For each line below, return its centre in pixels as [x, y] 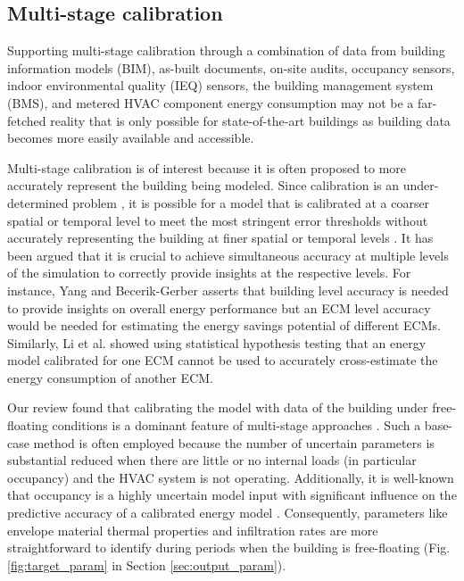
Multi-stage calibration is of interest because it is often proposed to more [207, 167]
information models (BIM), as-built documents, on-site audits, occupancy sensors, [231, 67]
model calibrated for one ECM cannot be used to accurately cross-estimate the [223, 360]
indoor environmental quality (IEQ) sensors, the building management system [220, 85]
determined [38, 202]
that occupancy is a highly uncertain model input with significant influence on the [232, 495]
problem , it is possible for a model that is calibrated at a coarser [251, 202]
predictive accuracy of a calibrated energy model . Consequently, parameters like [228, 513]
